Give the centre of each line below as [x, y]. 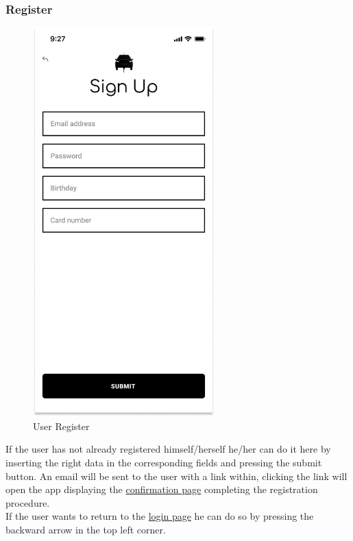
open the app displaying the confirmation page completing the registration [162, 489]
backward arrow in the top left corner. [86, 529]
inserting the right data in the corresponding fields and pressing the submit [164, 462]
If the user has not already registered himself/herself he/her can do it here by [168, 449]
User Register [61, 426]
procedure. [28, 502]
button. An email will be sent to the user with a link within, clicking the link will [176, 476]
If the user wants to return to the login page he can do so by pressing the [160, 516]
